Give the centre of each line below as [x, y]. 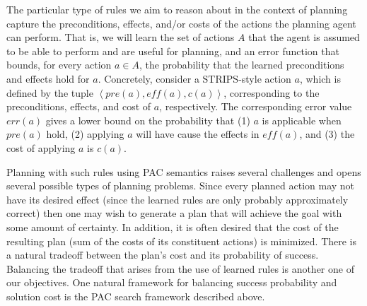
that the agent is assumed [304, 37]
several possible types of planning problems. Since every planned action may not [181, 186]
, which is [320, 78]
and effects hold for [48, 78]
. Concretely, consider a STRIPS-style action [194, 78]
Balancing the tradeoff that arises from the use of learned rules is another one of [180, 268]
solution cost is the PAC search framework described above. [136, 296]
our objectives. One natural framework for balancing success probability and [172, 282]
